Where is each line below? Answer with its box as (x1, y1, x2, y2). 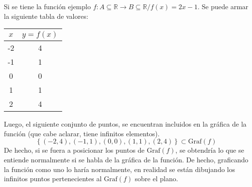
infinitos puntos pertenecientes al (4, 173, 102, 184)
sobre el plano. (134, 173, 178, 184)
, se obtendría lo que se (175, 145, 244, 155)
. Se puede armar (197, 1, 249, 11)
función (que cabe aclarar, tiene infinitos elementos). (4, 128, 160, 138)
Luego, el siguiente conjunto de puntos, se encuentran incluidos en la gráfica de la (4, 119, 247, 129)
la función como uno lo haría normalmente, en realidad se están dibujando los (4, 164, 235, 174)
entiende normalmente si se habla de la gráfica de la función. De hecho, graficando (4, 154, 249, 164)
